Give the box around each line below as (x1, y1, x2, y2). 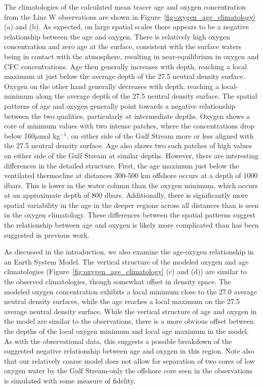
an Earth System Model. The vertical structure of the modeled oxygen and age (4, 256, 249, 267)
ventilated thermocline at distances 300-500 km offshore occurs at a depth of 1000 (4, 170, 258, 181)
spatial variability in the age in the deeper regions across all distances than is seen (4, 199, 259, 210)
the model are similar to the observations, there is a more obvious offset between (4, 316, 254, 326)
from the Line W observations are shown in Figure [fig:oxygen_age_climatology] (4, 11, 255, 22)
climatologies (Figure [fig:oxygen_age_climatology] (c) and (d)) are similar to (4, 266, 247, 277)
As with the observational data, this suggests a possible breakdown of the (4, 335, 232, 346)
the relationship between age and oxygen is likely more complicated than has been (4, 220, 259, 230)
